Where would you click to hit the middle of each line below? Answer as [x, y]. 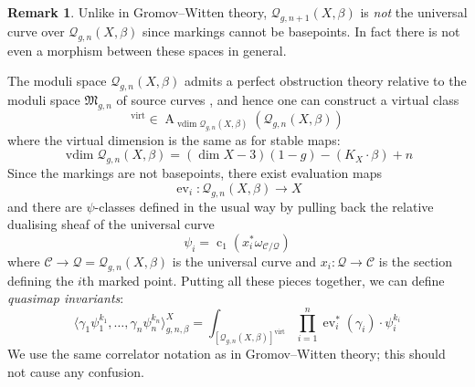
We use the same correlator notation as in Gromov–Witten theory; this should [227, 354]
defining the [41, 280]
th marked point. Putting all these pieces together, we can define [263, 280]
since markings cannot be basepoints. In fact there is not [301, 31]
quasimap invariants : [66, 298]
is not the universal [414, 12]
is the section [416, 261]
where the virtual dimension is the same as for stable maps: [174, 139]
